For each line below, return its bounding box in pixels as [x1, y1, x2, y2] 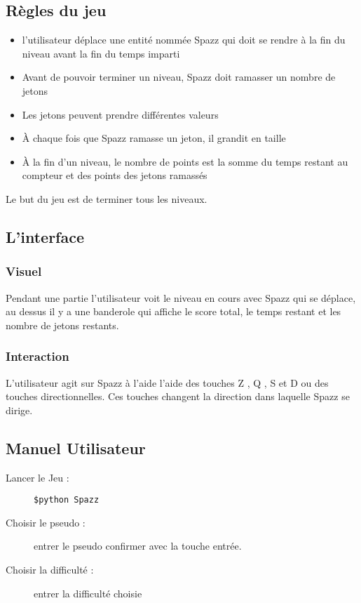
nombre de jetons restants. [6, 317, 119, 332]
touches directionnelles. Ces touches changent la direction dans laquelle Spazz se [6, 389, 350, 404]
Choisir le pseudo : [6, 515, 86, 529]
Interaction [6, 347, 69, 365]
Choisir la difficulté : [6, 562, 94, 576]
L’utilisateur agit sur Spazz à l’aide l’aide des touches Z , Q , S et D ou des [6, 375, 329, 390]
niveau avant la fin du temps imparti [22, 46, 180, 60]
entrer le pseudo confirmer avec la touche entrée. [34, 538, 242, 553]
